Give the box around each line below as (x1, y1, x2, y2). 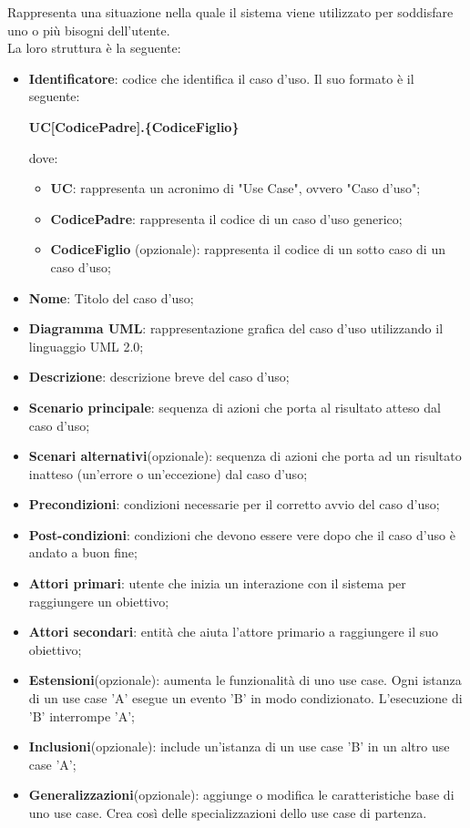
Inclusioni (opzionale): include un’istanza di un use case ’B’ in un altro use (28, 737, 450, 756)
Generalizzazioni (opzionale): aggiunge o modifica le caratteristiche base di (28, 785, 455, 804)
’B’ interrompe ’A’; (28, 706, 135, 725)
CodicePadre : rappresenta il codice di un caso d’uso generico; (50, 209, 403, 228)
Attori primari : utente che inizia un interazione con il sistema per (28, 574, 406, 593)
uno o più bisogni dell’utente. (7, 20, 170, 39)
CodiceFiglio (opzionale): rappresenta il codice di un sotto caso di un (50, 240, 445, 259)
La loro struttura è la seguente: (7, 38, 181, 57)
